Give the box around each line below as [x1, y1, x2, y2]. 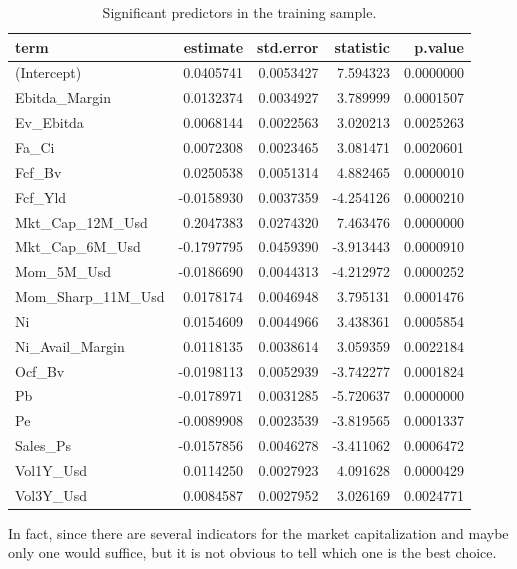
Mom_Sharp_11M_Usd [15, 286, 165, 307]
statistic [334, 36, 390, 57]
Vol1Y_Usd [15, 459, 88, 480]
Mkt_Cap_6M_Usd [15, 236, 141, 257]
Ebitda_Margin [15, 87, 111, 108]
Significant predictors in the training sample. [102, 2, 377, 22]
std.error [257, 36, 319, 57]
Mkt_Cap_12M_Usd [15, 211, 148, 232]
